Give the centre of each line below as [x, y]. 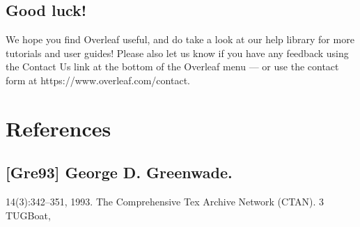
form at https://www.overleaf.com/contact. [98, 80]
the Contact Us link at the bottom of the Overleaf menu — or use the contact [172, 66]
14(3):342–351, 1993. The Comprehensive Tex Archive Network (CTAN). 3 [165, 202]
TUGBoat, [28, 215]
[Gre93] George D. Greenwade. [119, 172]
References [58, 128]
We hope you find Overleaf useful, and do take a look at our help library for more [180, 39]
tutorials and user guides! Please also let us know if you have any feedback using [177, 53]
